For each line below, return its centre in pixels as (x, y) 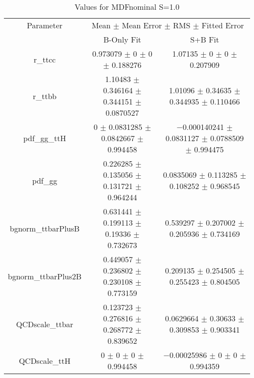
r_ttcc (44, 59)
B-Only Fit (122, 39)
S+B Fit (205, 39)
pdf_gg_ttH (45, 138)
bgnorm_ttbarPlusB (45, 228)
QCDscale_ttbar (45, 324)
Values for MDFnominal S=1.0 (127, 7)
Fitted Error (223, 25)
